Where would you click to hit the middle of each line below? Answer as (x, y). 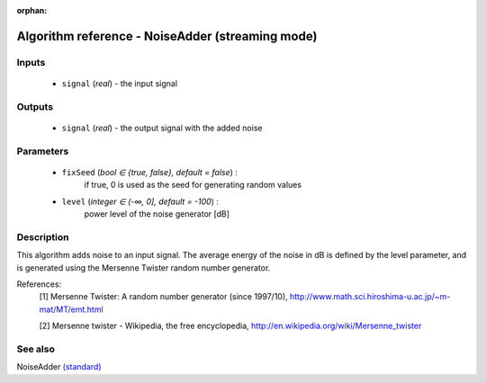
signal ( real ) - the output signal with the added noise (162, 128)
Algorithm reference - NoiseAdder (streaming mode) (167, 36)
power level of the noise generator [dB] (157, 214)
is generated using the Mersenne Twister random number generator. (144, 267)
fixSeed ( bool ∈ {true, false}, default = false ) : (150, 172)
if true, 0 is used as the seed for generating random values (193, 185)
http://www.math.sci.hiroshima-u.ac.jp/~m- (370, 297)
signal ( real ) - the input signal (120, 83)
